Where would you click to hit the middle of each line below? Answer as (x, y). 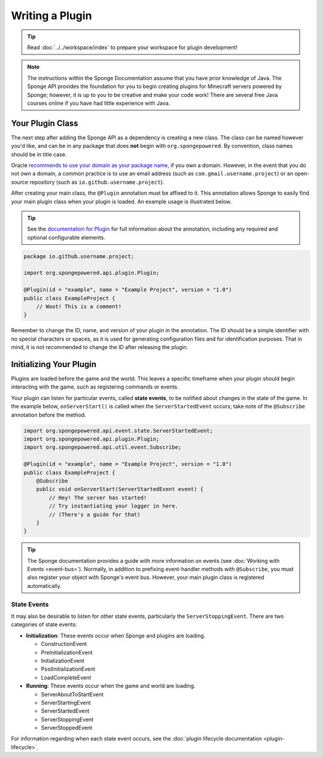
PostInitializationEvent (68, 669)
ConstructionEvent (64, 644)
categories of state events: (44, 624)
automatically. (45, 586)
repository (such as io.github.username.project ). (97, 182)
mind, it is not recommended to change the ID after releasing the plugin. (100, 347)
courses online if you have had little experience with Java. (99, 103)
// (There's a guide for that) (95, 514)
